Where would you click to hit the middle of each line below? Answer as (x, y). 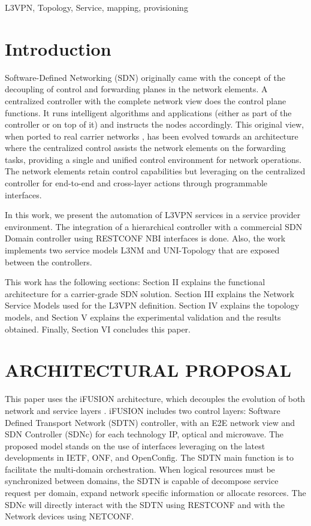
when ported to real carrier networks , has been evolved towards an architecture (152, 136)
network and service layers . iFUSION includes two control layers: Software (143, 410)
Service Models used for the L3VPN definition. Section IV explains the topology (152, 305)
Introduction (58, 48)
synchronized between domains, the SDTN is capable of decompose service (142, 481)
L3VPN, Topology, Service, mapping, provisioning (96, 7)
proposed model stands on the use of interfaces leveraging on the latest (135, 445)
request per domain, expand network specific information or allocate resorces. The (155, 493)
